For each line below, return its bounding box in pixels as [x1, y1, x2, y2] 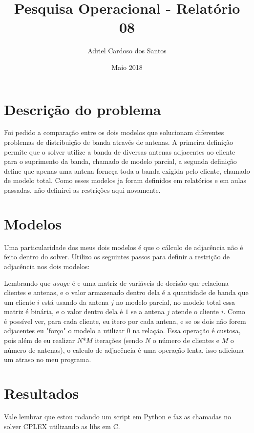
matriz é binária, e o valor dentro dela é [4, 306, 123, 317]
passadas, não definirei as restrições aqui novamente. [4, 185, 161, 195]
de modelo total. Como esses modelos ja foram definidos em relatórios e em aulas [4, 175, 247, 185]
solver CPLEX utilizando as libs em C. [4, 421, 120, 431]
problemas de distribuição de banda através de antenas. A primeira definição [4, 137, 233, 147]
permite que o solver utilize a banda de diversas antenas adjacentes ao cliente [4, 146, 235, 157]
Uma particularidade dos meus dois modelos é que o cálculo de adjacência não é [4, 242, 243, 252]
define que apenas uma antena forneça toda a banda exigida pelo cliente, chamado [4, 165, 250, 176]
